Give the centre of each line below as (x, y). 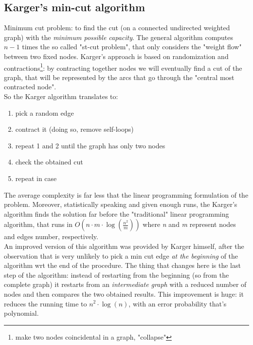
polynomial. (21, 313)
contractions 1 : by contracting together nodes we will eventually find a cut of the (123, 67)
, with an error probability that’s (178, 303)
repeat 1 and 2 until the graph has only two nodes (90, 145)
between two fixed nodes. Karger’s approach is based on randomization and (116, 56)
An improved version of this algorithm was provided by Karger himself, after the (124, 246)
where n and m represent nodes (189, 224)
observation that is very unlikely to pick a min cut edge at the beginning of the (121, 255)
